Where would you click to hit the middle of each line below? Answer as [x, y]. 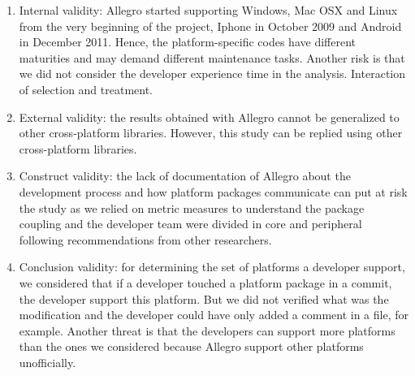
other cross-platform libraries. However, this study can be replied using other [211, 133]
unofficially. [48, 362]
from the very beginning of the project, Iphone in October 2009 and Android [210, 26]
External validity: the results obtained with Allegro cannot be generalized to [209, 117]
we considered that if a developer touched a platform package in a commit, [205, 282]
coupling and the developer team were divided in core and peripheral [190, 224]
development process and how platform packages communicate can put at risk [213, 191]
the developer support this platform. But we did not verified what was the [204, 298]
